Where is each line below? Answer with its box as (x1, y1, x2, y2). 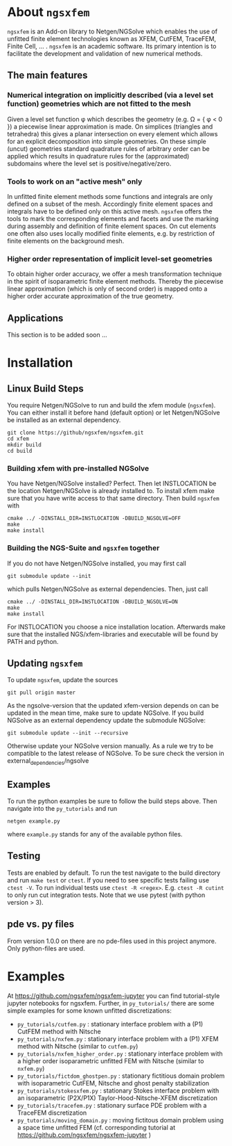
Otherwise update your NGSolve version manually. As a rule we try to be (7, 742, 213, 750)
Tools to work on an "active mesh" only (7, 177, 143, 186)
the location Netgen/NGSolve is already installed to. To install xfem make (7, 487, 215, 495)
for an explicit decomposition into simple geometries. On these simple (7, 137, 206, 145)
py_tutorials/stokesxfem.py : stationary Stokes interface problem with (17, 1086, 220, 1095)
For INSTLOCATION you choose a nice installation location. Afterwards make (7, 622, 226, 631)
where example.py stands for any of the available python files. (7, 830, 183, 839)
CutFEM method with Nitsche (17, 1027, 102, 1035)
